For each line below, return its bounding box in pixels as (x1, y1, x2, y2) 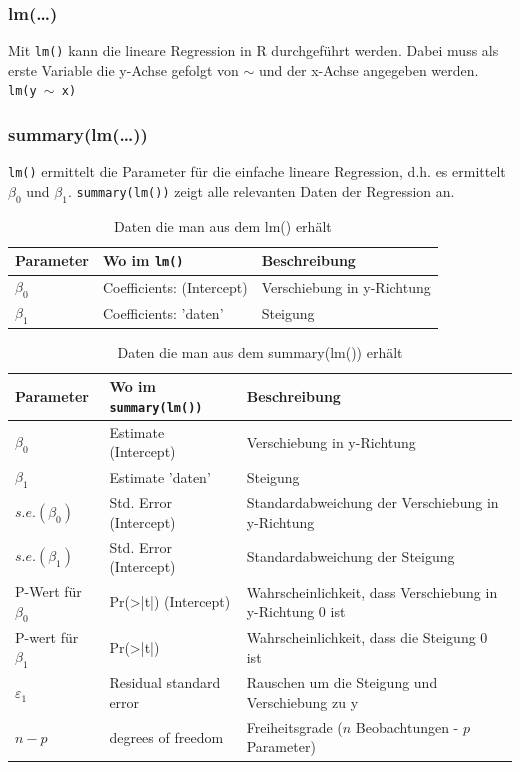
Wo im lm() (102, 250, 184, 271)
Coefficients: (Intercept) (102, 276, 248, 297)
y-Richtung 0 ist (246, 601, 346, 622)
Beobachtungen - (355, 716, 459, 737)
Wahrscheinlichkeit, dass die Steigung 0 (246, 627, 488, 648)
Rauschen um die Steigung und (246, 672, 438, 693)
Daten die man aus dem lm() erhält (114, 215, 332, 236)
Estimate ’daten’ (109, 466, 211, 487)
